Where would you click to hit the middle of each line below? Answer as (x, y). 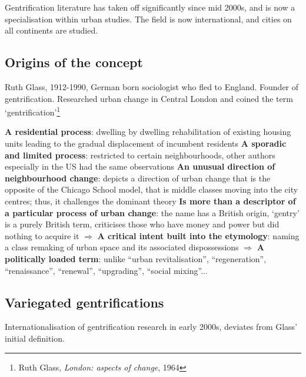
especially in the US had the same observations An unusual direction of (140, 166)
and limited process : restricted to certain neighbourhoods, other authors (140, 155)
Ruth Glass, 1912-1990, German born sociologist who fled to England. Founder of (152, 86)
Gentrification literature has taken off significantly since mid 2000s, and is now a (150, 7)
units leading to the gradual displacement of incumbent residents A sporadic (146, 143)
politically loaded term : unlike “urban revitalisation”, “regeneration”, (136, 258)
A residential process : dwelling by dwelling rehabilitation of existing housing (148, 132)
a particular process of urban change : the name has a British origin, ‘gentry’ (152, 212)
